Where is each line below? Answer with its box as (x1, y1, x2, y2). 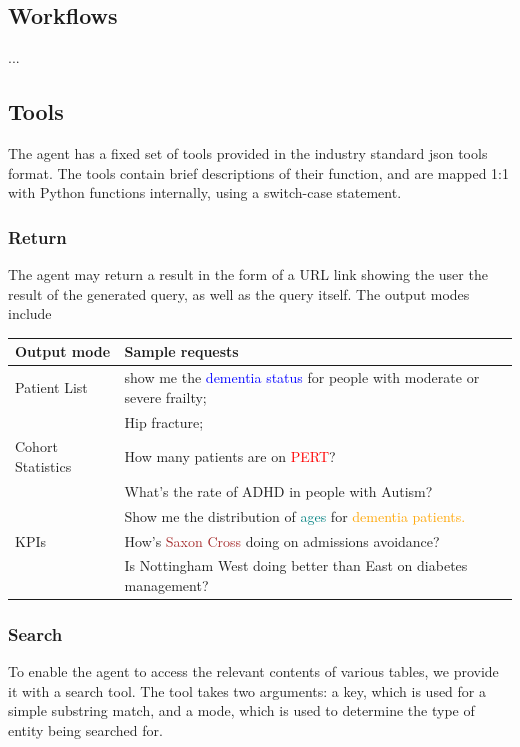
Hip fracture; (124, 411, 204, 432)
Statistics (15, 456, 72, 476)
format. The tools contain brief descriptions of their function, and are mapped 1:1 (8, 162, 509, 183)
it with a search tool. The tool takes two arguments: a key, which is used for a (8, 680, 487, 701)
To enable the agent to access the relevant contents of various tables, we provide (8, 661, 499, 682)
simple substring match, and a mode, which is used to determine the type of (8, 700, 475, 721)
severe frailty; (124, 386, 207, 407)
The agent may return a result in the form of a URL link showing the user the (8, 264, 488, 284)
